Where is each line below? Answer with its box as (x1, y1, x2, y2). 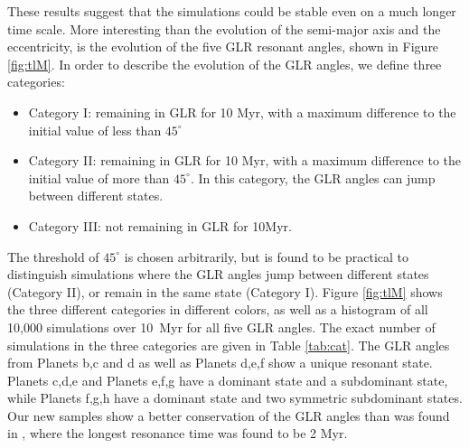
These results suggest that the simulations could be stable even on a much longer (7, 2, 456, 20)
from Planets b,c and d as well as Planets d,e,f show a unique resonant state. (7, 353, 433, 372)
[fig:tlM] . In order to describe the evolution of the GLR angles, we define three (7, 54, 442, 73)
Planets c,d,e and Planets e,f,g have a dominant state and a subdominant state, (7, 370, 448, 389)
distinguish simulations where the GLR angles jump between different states (7, 265, 429, 284)
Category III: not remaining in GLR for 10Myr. (28, 216, 292, 235)
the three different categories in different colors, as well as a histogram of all (7, 300, 428, 319)
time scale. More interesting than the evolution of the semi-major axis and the (7, 19, 441, 38)
